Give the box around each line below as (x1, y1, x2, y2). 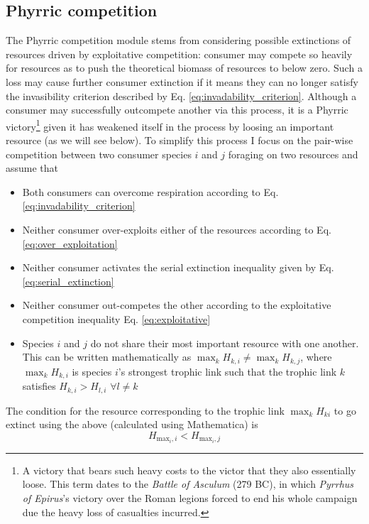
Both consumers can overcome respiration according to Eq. (22, 184, 279, 199)
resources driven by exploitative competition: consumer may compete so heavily (6, 46, 353, 61)
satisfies (22, 378, 56, 393)
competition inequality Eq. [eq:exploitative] (22, 311, 211, 326)
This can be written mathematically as (22, 349, 192, 364)
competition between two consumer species (6, 146, 192, 161)
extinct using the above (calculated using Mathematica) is (6, 417, 258, 432)
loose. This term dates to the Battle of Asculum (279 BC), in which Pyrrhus (22, 476, 354, 491)
